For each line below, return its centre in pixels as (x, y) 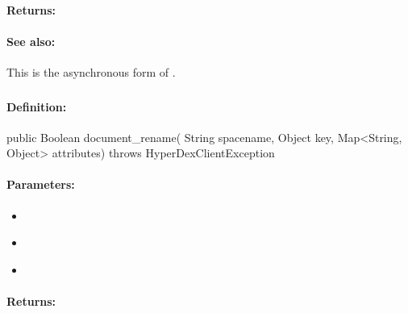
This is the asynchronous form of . (91, 71)
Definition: (37, 106)
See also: (31, 41)
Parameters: (41, 184)
